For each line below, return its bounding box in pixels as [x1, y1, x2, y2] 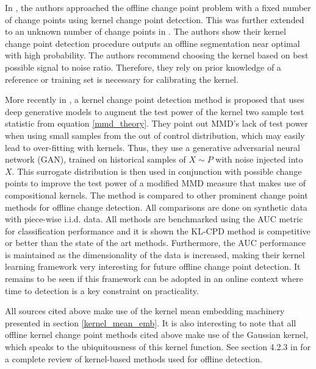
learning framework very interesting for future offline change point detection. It [5, 260, 301, 273]
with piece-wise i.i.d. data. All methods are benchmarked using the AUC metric [5, 213, 303, 225]
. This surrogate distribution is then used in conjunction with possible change [12, 164, 302, 177]
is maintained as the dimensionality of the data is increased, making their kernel [5, 248, 305, 261]
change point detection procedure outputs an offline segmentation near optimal [5, 37, 300, 49]
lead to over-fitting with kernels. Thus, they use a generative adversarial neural [5, 141, 300, 153]
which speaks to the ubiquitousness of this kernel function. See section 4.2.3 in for [5, 340, 311, 353]
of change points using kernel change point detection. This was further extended [5, 13, 304, 26]
